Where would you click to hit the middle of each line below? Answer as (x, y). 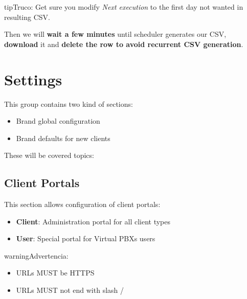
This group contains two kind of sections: (69, 103)
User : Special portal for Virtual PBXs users (86, 238)
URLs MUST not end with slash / (70, 290)
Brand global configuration (58, 121)
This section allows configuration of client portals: (82, 204)
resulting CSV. (27, 17)
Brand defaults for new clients (63, 138)
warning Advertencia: (36, 255)
